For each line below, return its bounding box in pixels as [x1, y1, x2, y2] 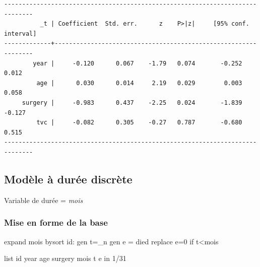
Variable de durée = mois [4, 194, 83, 205]
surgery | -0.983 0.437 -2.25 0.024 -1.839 [22, 99, 242, 106]
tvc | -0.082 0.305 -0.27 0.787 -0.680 [36, 119, 242, 126]
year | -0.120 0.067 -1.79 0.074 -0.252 [33, 59, 242, 67]
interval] [4, 30, 37, 37]
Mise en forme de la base [4, 216, 108, 229]
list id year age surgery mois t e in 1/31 [4, 253, 126, 263]
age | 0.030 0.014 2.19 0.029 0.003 [36, 79, 242, 87]
